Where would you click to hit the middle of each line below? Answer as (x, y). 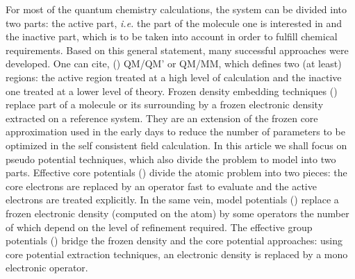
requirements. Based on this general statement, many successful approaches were (177, 50)
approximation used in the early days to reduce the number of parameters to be (175, 132)
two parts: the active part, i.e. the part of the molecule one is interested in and (174, 23)
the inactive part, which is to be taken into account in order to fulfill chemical (172, 36)
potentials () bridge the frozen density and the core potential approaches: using (174, 240)
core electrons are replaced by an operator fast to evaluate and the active (161, 186)
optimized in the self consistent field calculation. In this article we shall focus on (176, 145)
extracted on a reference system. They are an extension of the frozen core (162, 118)
